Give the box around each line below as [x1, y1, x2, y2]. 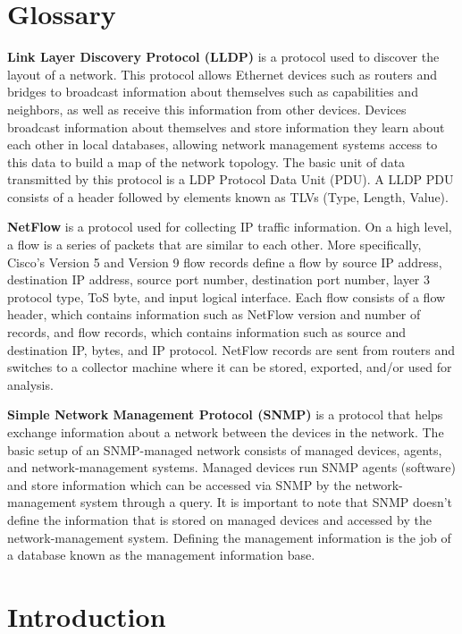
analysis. [7, 375, 54, 393]
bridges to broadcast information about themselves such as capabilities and [7, 82, 418, 101]
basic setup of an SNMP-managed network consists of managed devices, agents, [7, 440, 442, 459]
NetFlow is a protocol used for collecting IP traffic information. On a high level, [7, 217, 452, 236]
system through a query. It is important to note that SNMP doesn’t [80, 493, 453, 511]
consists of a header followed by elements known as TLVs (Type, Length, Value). [7, 187, 449, 206]
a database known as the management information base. [7, 545, 315, 564]
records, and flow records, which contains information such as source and [7, 323, 406, 342]
